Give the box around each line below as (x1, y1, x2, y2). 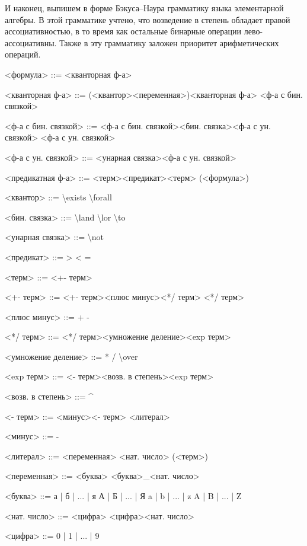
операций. (5, 48, 41, 60)
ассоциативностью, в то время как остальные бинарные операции (5, 25, 242, 37)
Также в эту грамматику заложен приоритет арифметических (59, 36, 279, 49)
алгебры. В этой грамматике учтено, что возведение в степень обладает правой (5, 13, 290, 25)
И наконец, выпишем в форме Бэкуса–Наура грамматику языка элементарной (5, 2, 284, 14)
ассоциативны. (5, 36, 57, 49)
